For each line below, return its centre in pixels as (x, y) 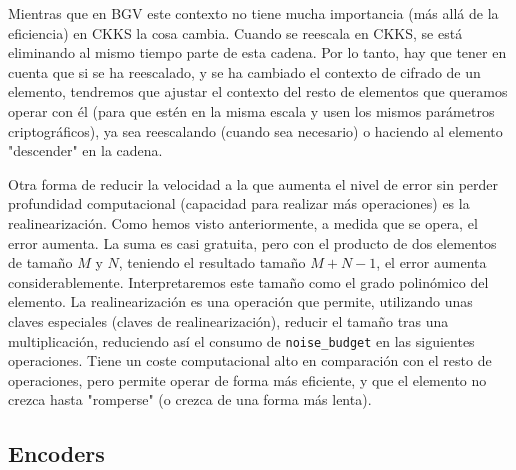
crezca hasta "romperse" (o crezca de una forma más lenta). (190, 399)
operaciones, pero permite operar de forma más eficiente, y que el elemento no (247, 379)
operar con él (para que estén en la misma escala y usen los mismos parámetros (251, 110)
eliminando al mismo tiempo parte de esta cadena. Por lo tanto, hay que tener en (257, 52)
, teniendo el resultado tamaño (212, 262)
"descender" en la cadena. (85, 150)
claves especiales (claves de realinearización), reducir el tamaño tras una (228, 320)
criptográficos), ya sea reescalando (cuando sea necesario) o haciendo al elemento (255, 130)
